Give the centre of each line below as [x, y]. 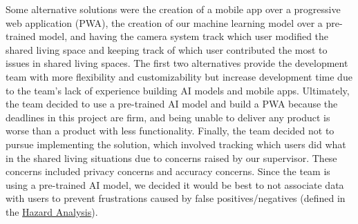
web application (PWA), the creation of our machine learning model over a [164, 22]
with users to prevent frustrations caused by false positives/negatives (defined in [176, 198]
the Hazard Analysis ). [52, 211]
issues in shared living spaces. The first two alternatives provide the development [177, 63]
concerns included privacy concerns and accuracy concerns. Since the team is [168, 171]
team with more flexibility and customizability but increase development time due [179, 76]
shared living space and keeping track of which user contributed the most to [167, 49]
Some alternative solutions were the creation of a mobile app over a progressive [173, 9]
